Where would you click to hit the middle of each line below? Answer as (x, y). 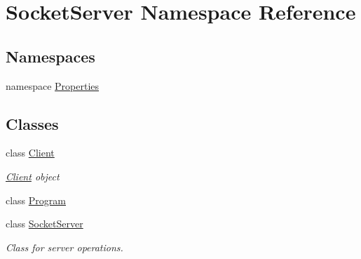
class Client (30, 153)
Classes (32, 123)
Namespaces (50, 56)
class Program (36, 200)
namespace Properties (53, 85)
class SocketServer (45, 224)
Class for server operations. (64, 247)
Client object (33, 176)
